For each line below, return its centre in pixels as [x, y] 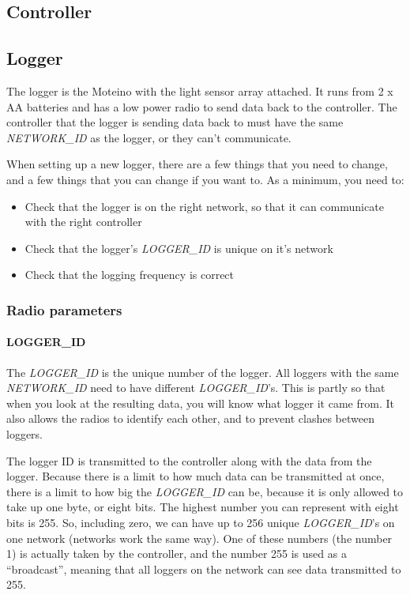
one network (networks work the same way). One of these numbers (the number [199, 538]
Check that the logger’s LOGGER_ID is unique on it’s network [179, 248]
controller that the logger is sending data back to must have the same [175, 122]
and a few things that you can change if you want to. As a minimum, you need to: [205, 179]
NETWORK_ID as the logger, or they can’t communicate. [149, 137]
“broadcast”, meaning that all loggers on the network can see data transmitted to [204, 569]
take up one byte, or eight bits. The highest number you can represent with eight [203, 507]
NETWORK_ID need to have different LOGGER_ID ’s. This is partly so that [196, 388]
